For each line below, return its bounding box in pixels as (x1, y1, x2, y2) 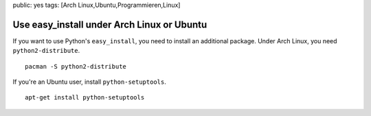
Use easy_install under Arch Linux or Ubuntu (12, 19, 207, 30)
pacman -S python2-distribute (25, 62, 127, 70)
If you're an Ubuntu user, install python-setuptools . (12, 78, 166, 86)
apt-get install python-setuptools (25, 93, 145, 102)
